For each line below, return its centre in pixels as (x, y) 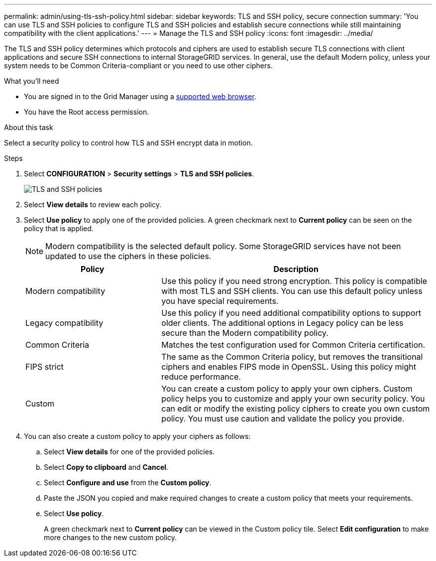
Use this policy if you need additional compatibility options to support (291, 313)
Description (296, 269)
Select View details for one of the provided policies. (129, 452)
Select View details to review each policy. (93, 205)
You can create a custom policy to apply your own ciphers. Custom (287, 389)
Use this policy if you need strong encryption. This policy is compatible (294, 281)
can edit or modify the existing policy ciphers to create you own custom (296, 409)
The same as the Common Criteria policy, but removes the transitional (292, 357)
